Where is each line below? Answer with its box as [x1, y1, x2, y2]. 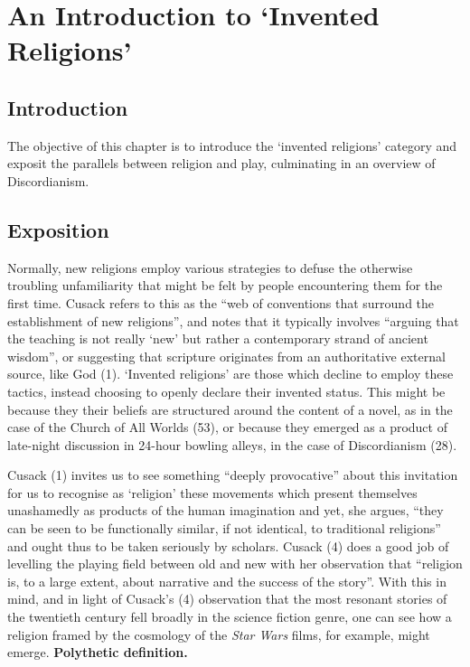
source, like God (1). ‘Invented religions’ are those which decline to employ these [7, 364, 454, 383]
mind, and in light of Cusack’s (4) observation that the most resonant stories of [7, 589, 447, 608]
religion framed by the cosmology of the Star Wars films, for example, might [7, 625, 430, 644]
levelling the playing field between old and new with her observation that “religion [7, 554, 463, 573]
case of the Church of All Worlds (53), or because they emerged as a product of [7, 418, 447, 437]
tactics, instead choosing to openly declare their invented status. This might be [7, 381, 446, 400]
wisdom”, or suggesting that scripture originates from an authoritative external [7, 346, 446, 365]
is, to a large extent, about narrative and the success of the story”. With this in [7, 571, 446, 590]
